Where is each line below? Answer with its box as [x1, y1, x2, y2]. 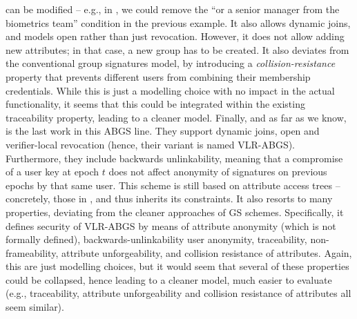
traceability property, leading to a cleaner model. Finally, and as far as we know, [6, 110, 347, 124]
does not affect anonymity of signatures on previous [108, 164, 327, 179]
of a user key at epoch [6, 164, 99, 179]
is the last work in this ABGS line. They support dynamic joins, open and [6, 124, 320, 138]
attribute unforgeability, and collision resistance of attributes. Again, [61, 245, 352, 260]
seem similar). [6, 300, 64, 314]
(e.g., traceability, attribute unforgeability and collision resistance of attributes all [6, 286, 351, 300]
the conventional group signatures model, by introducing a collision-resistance [6, 56, 336, 70]
